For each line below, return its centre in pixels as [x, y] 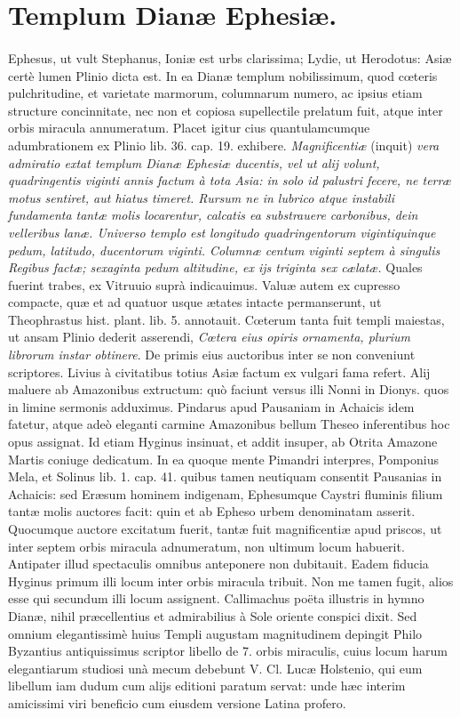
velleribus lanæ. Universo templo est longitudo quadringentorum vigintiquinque [222, 232]
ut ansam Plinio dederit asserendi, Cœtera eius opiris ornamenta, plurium [210, 337]
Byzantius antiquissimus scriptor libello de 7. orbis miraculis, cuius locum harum [228, 651]
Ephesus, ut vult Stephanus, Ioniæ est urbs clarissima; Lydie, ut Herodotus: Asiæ [230, 57]
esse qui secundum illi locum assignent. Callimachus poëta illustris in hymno [216, 598]
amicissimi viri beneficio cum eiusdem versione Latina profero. [177, 702]
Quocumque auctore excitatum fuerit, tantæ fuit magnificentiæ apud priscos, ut [225, 528]
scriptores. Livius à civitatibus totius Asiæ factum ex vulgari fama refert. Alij [219, 371]
